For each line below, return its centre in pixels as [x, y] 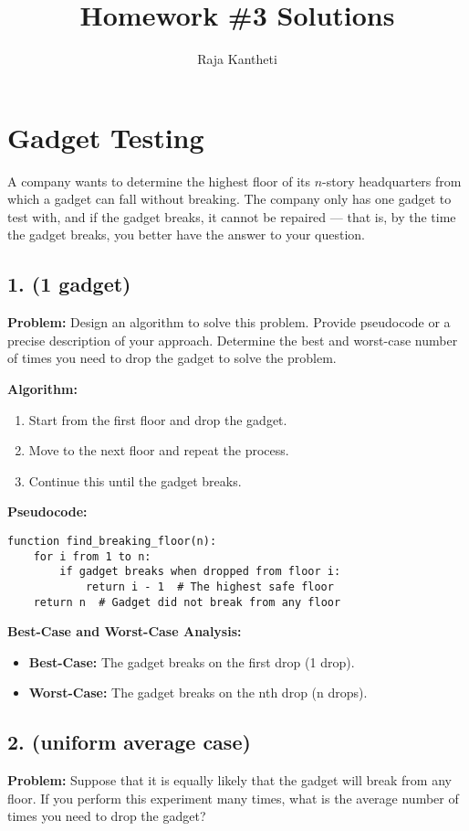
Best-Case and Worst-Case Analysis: [125, 631]
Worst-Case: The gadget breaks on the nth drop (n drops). [198, 692]
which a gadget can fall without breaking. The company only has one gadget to [229, 199]
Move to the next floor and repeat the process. [159, 450]
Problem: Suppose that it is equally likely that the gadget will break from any [229, 780]
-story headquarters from [392, 181]
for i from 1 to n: [92, 556]
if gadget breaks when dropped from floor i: [200, 572]
